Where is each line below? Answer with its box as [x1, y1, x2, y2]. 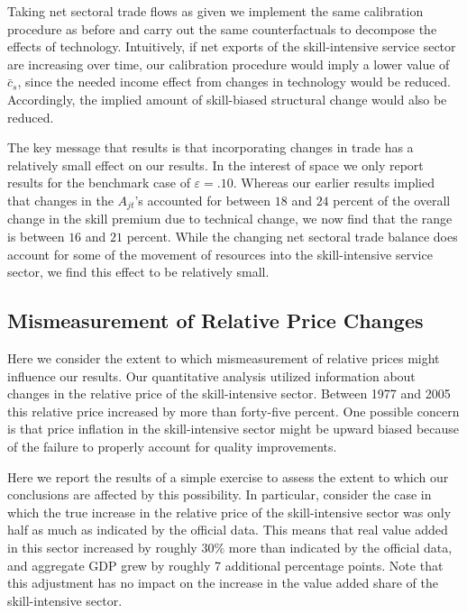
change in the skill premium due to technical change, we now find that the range [7, 209, 453, 228]
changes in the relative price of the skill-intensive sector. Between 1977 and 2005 [7, 384, 451, 403]
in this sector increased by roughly [7, 537, 197, 556]
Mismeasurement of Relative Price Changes [7, 306, 424, 334]
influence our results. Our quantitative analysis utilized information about [7, 366, 416, 385]
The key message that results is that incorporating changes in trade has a [7, 138, 414, 157]
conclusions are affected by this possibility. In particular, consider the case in [7, 485, 432, 504]
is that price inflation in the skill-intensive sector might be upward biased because [7, 419, 460, 438]
